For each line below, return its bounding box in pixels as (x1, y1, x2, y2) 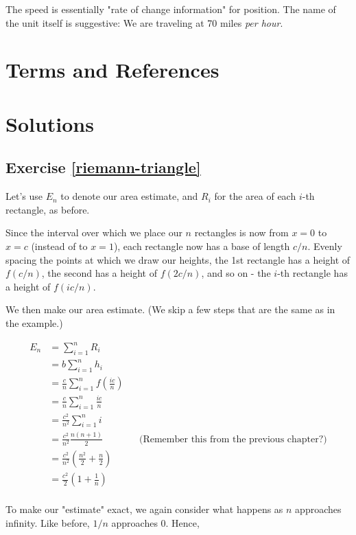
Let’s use (5, 189, 43, 203)
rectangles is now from (194, 225, 289, 240)
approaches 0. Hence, (111, 515, 200, 530)
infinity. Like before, (5, 515, 90, 530)
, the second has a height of (41, 266, 157, 280)
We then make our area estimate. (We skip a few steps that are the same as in (5, 302, 335, 317)
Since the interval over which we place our (5, 225, 182, 240)
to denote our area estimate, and (60, 189, 198, 203)
